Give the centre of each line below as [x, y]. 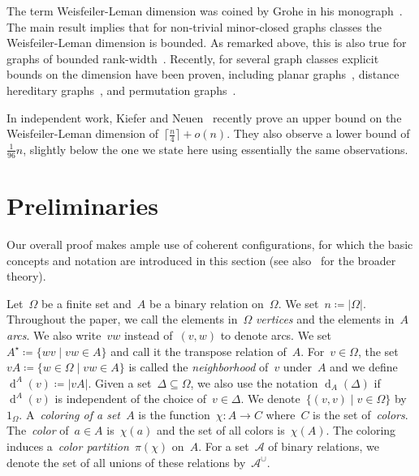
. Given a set [120, 382]
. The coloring [361, 430]
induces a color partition [68, 446]
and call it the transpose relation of [199, 351]
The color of [38, 430]
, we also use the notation [254, 382]
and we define [364, 367]
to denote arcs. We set [276, 334]
